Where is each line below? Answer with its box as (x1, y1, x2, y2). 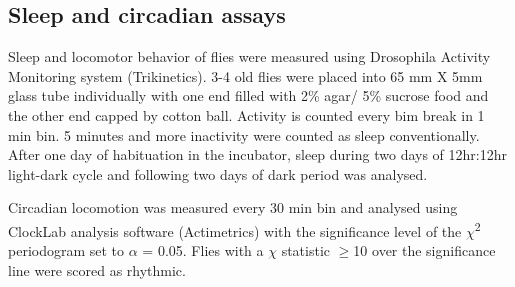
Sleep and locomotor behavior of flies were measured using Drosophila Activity (8, 46, 491, 67)
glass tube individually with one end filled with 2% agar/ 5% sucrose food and (8, 85, 489, 106)
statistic (281, 240, 331, 261)
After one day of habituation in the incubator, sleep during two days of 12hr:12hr (8, 144, 507, 165)
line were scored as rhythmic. (8, 259, 186, 280)
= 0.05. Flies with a (142, 240, 264, 261)
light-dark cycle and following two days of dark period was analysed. (8, 163, 428, 184)
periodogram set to (8, 240, 125, 261)
